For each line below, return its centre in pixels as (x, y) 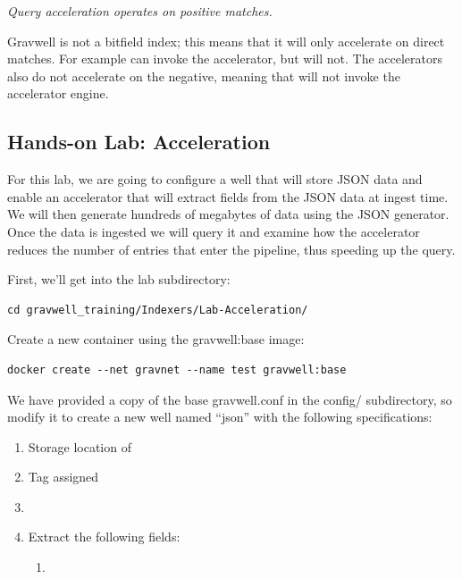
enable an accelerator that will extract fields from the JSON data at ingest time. (228, 196)
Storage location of (80, 446)
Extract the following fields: (104, 537)
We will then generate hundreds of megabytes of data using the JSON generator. (228, 214)
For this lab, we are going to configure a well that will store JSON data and (215, 179)
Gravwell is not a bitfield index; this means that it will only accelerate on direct (226, 41)
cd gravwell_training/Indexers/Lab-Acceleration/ (158, 310)
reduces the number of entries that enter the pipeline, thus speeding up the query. (231, 249)
